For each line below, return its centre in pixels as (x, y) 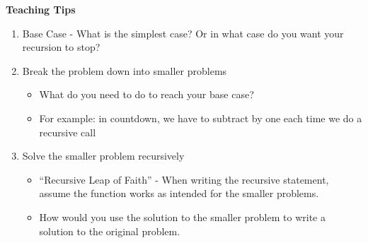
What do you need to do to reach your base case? (146, 94)
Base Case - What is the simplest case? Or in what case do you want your (183, 33)
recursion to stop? (61, 47)
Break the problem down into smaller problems (125, 70)
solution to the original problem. (110, 231)
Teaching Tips (41, 9)
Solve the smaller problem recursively (103, 156)
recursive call (68, 132)
